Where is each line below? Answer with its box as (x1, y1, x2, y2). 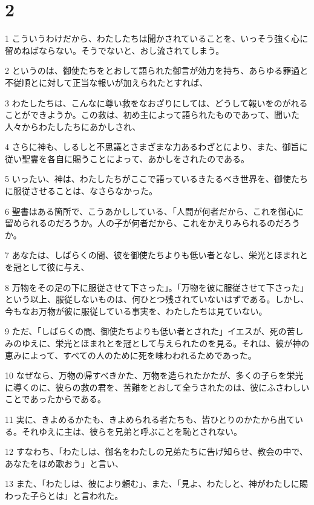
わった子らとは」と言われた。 (5, 489, 123, 501)
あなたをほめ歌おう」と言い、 (5, 457, 123, 469)
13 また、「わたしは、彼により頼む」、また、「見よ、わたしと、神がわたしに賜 (5, 477, 308, 490)
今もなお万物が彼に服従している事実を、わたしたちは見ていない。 (5, 304, 267, 317)
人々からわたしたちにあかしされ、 (5, 120, 141, 132)
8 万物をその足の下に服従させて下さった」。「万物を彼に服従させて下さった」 (5, 281, 309, 293)
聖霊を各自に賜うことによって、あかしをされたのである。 (21, 152, 250, 165)
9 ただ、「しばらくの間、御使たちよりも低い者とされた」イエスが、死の (5, 325, 287, 337)
